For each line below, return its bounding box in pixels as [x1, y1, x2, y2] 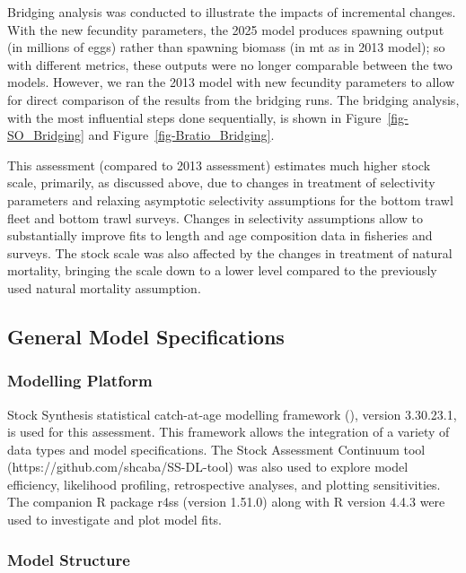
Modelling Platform [7, 369, 153, 392]
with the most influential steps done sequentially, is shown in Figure [7, 108, 382, 126]
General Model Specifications [7, 322, 285, 350]
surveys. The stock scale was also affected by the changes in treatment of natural [7, 243, 453, 262]
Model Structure [7, 548, 130, 570]
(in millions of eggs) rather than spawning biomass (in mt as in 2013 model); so [7, 38, 445, 56]
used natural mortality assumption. [7, 278, 201, 297]
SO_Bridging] [7, 126, 84, 144]
